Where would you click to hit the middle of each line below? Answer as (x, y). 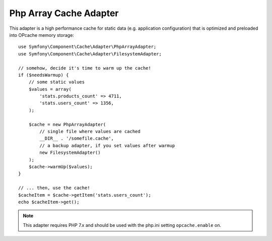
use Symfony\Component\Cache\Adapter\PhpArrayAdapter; (87, 47)
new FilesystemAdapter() (70, 153)
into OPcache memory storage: (42, 35)
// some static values (57, 82)
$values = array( (50, 89)
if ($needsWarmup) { (44, 75)
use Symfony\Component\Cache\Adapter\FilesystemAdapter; (90, 54)
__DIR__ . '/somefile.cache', (77, 138)
